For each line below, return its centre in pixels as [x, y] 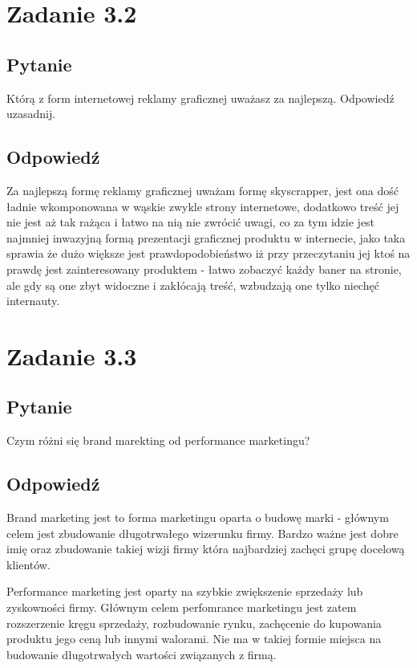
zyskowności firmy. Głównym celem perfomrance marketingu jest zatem [182, 607]
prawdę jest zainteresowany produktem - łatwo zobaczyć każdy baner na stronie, [204, 269]
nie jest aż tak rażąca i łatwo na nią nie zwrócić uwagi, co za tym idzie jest [191, 222]
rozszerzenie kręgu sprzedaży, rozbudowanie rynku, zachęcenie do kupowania [194, 623]
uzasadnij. [31, 114]
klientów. [28, 564]
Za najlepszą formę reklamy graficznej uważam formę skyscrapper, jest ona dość [203, 190]
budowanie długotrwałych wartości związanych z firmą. [142, 654]
